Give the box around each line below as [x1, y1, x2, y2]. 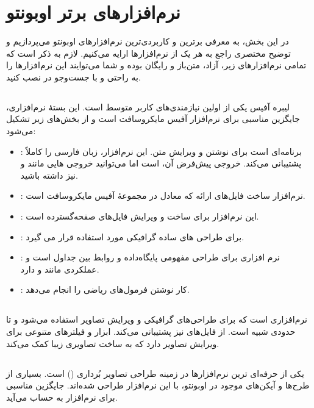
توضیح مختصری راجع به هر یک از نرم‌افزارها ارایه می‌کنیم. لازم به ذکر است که [6, 46, 291, 59]
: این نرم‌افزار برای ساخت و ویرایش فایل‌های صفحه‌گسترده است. [20, 210, 259, 223]
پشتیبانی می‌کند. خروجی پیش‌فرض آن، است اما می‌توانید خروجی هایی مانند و [20, 157, 302, 170]
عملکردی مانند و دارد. [20, 262, 99, 275]
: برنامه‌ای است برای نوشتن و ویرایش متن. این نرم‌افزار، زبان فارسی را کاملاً [20, 145, 302, 157]
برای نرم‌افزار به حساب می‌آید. [6, 390, 118, 403]
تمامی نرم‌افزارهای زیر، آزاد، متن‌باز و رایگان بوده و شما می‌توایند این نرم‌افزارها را [6, 59, 307, 71]
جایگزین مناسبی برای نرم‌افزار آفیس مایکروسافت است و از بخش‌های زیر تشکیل [6, 112, 300, 125]
